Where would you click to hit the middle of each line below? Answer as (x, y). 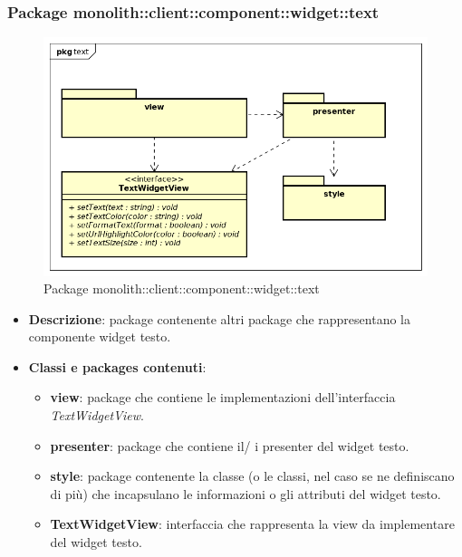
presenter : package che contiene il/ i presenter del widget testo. (230, 445)
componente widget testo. (100, 336)
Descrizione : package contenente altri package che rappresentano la (219, 318)
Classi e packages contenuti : (117, 366)
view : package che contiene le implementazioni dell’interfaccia (223, 397)
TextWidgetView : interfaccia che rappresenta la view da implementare (252, 524)
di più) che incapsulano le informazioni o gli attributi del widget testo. (245, 493)
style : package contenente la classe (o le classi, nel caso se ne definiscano (252, 476)
